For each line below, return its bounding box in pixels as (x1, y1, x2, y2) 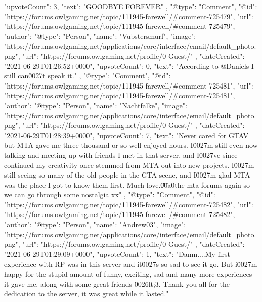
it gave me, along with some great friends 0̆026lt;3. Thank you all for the (4, 278, 230, 289)
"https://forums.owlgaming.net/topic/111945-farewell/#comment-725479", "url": (4, 11, 253, 21)
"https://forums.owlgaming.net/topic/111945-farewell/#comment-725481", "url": (4, 80, 253, 91)
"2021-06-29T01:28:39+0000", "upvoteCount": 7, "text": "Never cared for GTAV (4, 130, 249, 140)
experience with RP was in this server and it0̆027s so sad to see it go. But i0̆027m (4, 258, 257, 269)
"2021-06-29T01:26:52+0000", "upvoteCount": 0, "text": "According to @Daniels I (4, 60, 254, 71)
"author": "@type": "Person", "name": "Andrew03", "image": (4, 219, 186, 230)
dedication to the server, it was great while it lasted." (4, 288, 169, 299)
